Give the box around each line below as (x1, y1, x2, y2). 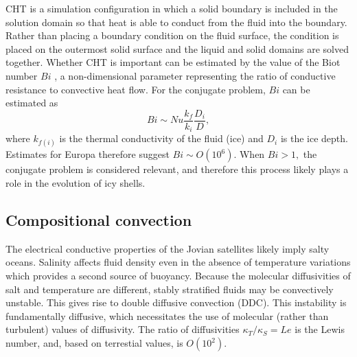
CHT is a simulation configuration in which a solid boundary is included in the (5, 1, 338, 15)
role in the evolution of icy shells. (5, 176, 146, 190)
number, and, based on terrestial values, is (5, 336, 183, 349)
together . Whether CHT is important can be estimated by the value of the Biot (5, 55, 341, 69)
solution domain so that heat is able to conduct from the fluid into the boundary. (5, 14, 347, 29)
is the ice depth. (280, 131, 348, 146)
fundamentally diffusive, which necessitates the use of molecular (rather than (5, 308, 329, 323)
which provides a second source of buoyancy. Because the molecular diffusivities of (5, 268, 351, 283)
